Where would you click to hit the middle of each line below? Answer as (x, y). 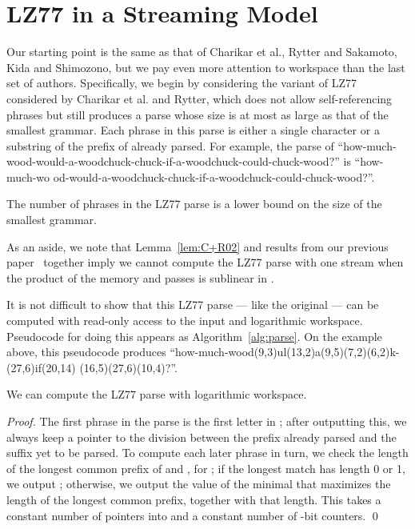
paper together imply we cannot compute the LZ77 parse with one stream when (205, 262)
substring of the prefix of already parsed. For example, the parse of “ (175, 145)
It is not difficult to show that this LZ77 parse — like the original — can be (193, 305)
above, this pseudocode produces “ (91, 352)
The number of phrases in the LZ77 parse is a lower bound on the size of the (194, 204)
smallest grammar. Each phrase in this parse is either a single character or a (193, 130)
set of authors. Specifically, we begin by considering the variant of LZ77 (182, 83)
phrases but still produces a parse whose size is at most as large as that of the (198, 114)
